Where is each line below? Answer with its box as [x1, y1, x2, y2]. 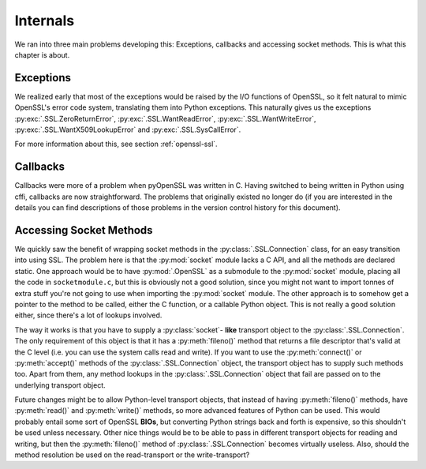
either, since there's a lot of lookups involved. [14, 310, 163, 320]
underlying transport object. [14, 380, 106, 390]
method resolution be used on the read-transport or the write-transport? [14, 450, 250, 460]
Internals [14, 12, 75, 29]
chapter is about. [14, 50, 70, 59]
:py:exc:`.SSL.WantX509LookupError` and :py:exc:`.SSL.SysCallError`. [14, 125, 241, 134]
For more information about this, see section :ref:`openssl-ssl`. [14, 139, 218, 149]
